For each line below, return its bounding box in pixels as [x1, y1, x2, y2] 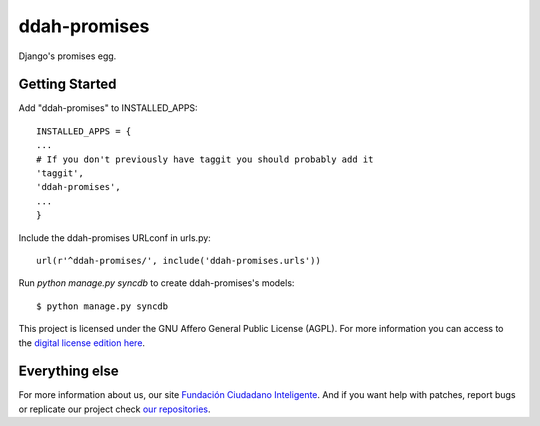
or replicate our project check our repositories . [18, 403, 211, 415]
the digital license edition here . [18, 336, 145, 349]
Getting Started [18, 76, 117, 93]
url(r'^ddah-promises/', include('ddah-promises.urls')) [36, 255, 322, 266]
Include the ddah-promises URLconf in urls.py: [18, 231, 212, 244]
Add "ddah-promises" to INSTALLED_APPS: [18, 102, 199, 114]
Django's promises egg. [18, 50, 117, 62]
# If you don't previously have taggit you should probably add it [36, 153, 374, 165]
